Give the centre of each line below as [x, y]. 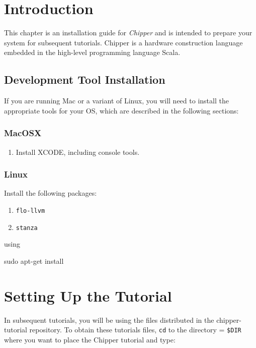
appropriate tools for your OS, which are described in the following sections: [121, 110]
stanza [27, 228]
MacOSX [23, 133]
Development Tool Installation [85, 79]
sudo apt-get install [34, 260]
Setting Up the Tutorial [88, 295]
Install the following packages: [51, 193]
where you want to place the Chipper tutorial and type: [90, 339]
